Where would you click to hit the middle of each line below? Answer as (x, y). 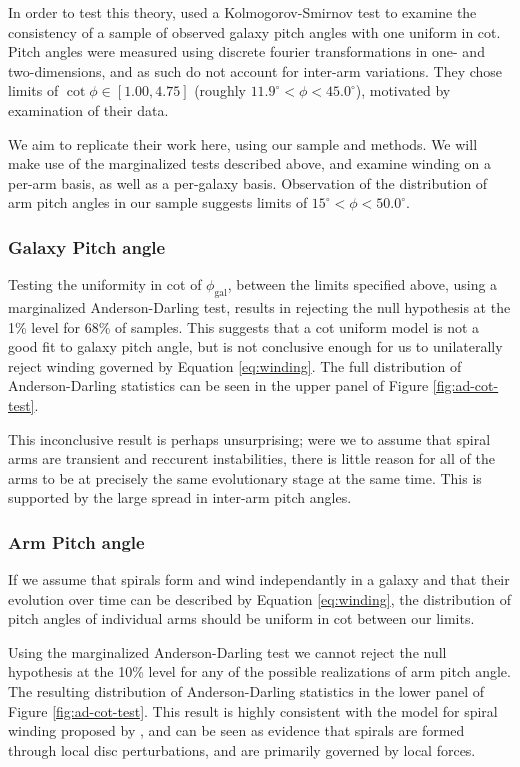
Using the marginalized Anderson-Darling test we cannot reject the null (227, 651)
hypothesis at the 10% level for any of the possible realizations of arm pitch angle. (259, 671)
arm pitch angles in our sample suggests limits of (158, 202)
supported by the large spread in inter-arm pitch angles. (180, 497)
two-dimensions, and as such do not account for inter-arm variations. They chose (255, 70)
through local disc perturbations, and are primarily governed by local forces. (242, 749)
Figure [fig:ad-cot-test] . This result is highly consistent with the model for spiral (253, 710)
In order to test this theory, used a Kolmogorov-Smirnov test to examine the (242, 12)
